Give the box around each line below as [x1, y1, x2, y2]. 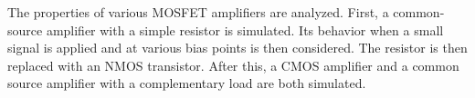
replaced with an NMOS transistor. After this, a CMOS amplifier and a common [7, 55, 459, 74]
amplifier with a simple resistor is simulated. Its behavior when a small [46, 20, 444, 39]
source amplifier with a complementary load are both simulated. [7, 73, 366, 93]
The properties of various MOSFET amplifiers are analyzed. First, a [7, 3, 389, 21]
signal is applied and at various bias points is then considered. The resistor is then [7, 38, 468, 57]
